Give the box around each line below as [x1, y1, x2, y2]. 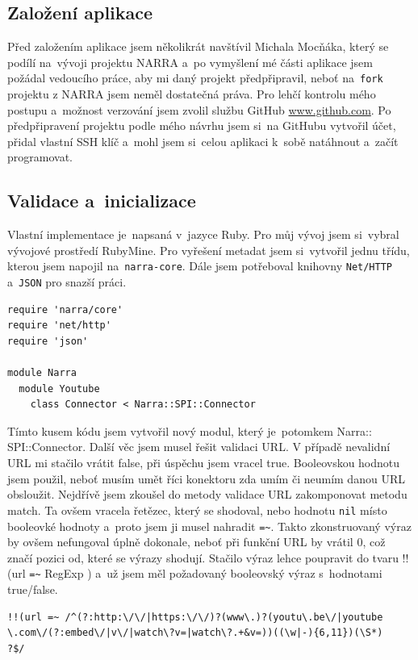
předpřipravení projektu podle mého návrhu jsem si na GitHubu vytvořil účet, [7, 117, 396, 134]
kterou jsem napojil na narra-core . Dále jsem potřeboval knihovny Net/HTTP [7, 257, 393, 274]
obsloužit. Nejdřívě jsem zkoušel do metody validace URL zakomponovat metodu [7, 486, 408, 503]
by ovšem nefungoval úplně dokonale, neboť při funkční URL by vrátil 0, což [7, 533, 386, 550]
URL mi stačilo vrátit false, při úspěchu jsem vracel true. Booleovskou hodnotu [7, 454, 400, 471]
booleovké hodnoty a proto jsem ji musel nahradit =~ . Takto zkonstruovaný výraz [7, 517, 412, 534]
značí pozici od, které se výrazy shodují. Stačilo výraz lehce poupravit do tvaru [7, 549, 399, 566]
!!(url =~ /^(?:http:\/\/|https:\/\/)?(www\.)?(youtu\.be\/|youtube [7, 611, 383, 623]
